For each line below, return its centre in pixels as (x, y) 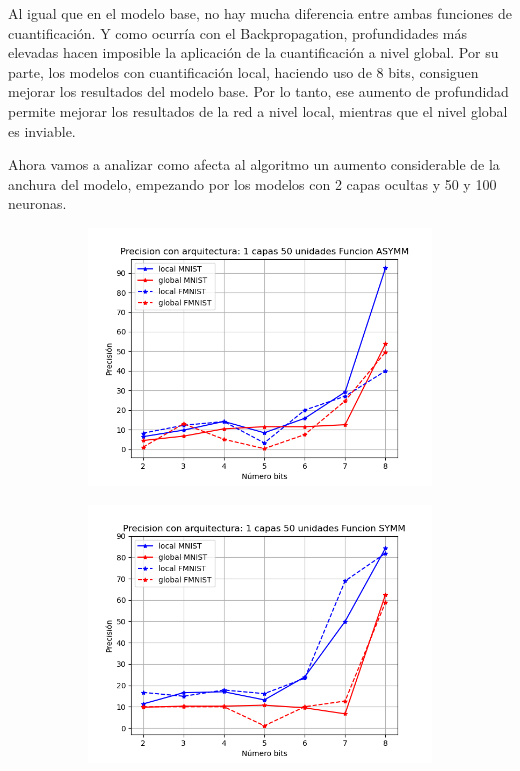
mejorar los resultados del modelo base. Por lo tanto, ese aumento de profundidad (258, 91)
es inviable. (42, 130)
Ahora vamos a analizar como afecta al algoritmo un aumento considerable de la (254, 164)
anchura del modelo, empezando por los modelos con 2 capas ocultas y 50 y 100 (252, 183)
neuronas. (37, 203)
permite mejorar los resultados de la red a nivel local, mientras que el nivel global (258, 110)
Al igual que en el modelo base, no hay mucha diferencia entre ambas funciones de (260, 13)
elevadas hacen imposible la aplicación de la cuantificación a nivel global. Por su (253, 52)
